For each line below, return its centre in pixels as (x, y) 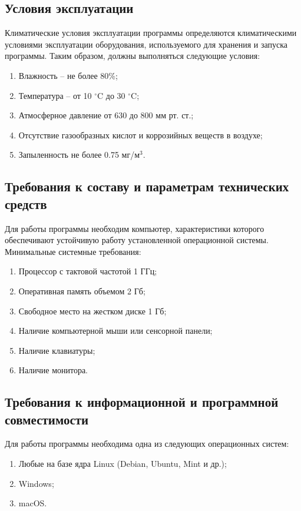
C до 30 (111, 95)
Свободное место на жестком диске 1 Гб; (92, 311)
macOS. (33, 503)
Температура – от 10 (55, 95)
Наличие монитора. (53, 370)
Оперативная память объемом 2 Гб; (82, 291)
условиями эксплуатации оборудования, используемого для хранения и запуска (146, 44)
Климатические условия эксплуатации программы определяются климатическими (151, 33)
